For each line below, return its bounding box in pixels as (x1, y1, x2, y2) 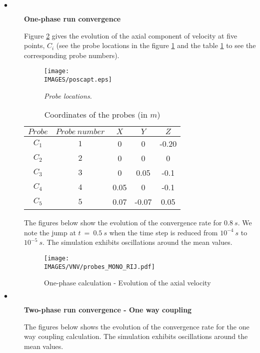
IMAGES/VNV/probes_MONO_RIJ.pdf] (44, 263, 155, 270)
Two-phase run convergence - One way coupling (24, 304, 192, 314)
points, (24, 40, 45, 51)
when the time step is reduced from (109, 227, 218, 237)
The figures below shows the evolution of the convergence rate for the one (24, 321, 249, 331)
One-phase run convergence (24, 14, 121, 24)
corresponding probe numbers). (24, 50, 119, 60)
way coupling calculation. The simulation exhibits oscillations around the (24, 331, 248, 341)
